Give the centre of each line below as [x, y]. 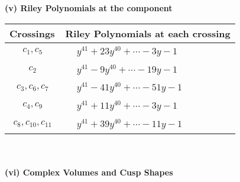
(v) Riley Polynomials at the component [89, 8]
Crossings [32, 33]
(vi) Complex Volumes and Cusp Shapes [89, 172]
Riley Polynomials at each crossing [148, 33]
